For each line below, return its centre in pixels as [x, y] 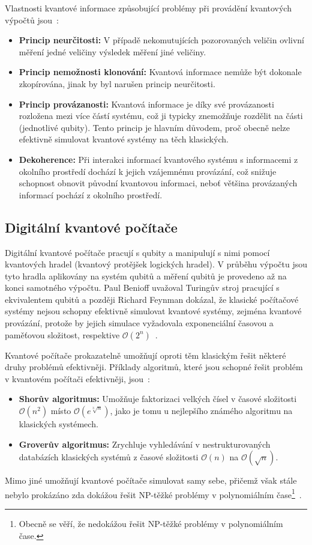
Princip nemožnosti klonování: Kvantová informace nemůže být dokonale [160, 72]
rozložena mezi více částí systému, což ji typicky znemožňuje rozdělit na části [161, 116]
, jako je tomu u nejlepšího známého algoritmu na [201, 411]
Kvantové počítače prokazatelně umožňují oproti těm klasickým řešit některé [145, 355]
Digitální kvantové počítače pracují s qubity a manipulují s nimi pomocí [137, 252]
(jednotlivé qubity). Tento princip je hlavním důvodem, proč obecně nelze [154, 127]
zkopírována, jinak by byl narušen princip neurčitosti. [117, 83]
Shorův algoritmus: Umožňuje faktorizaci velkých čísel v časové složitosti [158, 399]
